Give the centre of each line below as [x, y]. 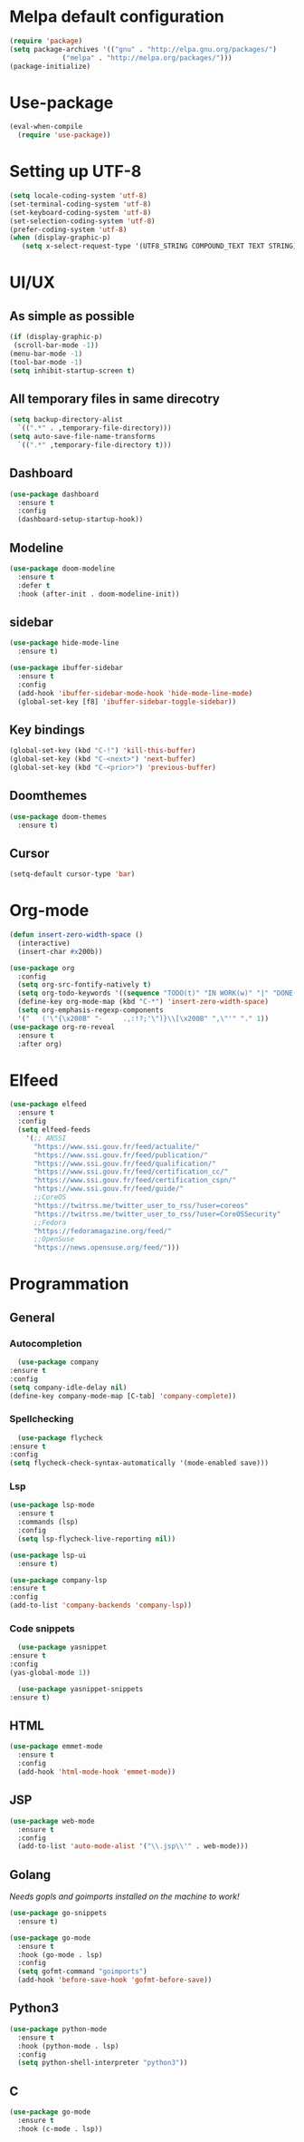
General [33, 1317]
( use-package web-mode [52, 1821]
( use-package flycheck [60, 1438]
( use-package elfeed [48, 1105]
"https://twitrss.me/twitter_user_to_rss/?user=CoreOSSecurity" [157, 1214]
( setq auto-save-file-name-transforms [82, 437]
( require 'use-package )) [64, 135]
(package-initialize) [50, 66]
